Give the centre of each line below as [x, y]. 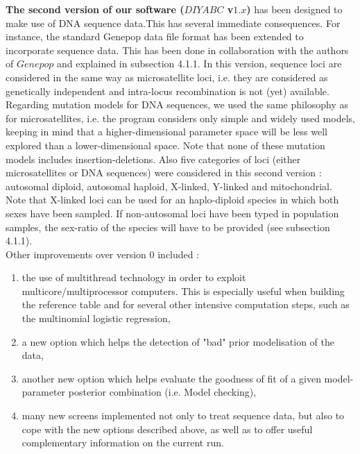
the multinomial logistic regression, [96, 318]
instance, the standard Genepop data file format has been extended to [155, 36]
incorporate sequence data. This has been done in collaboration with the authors [177, 50]
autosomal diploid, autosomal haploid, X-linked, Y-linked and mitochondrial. [169, 186]
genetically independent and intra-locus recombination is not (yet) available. [168, 91]
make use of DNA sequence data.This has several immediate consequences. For [173, 23]
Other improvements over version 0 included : [103, 254]
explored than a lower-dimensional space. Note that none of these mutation [165, 145]
